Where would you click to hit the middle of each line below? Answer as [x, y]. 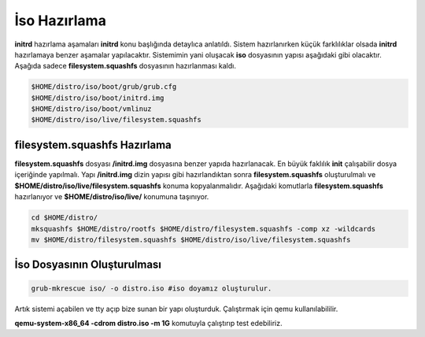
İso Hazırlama [60, 20]
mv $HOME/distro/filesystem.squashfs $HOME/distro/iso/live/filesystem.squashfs [191, 239]
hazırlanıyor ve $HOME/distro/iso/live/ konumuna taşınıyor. [112, 197]
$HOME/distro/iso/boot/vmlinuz [92, 109]
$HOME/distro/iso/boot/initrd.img [98, 98]
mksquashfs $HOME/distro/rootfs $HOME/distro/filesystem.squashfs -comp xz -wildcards [203, 229]
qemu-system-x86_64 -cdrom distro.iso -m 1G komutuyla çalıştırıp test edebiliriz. [148, 323]
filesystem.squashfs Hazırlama [93, 144]
